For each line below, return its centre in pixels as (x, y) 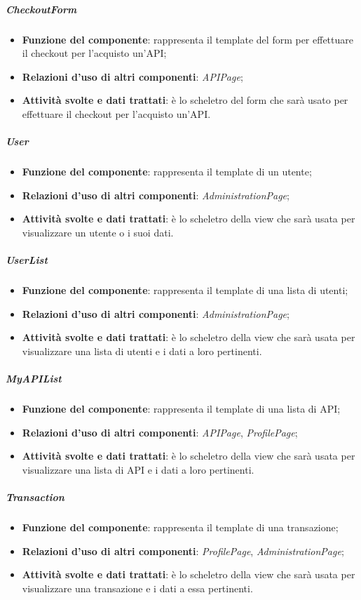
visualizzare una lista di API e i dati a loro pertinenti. (138, 469)
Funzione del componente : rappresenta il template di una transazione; (180, 527)
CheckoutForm (41, 9)
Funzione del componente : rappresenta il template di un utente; (167, 172)
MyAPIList (34, 378)
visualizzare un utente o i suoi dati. (98, 232)
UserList (27, 260)
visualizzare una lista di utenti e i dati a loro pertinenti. (142, 351)
